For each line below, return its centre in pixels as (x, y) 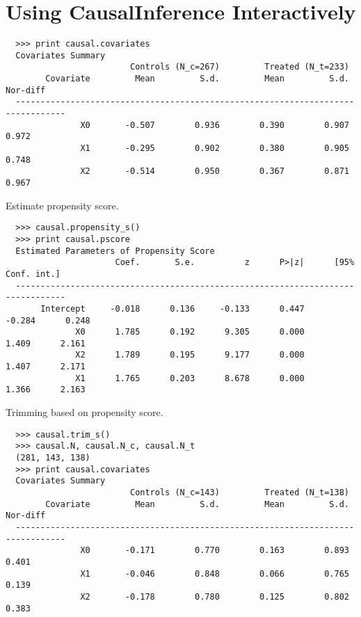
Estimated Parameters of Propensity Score (115, 251)
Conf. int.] (33, 274)
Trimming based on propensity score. (85, 412)
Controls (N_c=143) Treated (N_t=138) (239, 492)
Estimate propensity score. (62, 205)
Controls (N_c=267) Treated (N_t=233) (239, 67)
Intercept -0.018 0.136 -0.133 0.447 (173, 308)
